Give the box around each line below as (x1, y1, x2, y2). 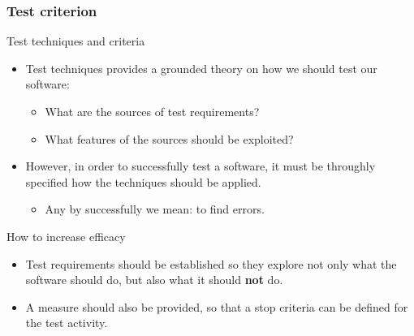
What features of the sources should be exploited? (45, 130, 294, 147)
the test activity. (25, 314, 108, 331)
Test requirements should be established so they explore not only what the (25, 255, 397, 272)
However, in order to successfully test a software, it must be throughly (25, 157, 376, 174)
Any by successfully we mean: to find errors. (45, 200, 265, 218)
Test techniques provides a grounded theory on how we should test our (25, 59, 377, 76)
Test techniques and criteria (6, 32, 145, 50)
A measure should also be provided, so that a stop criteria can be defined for (25, 298, 408, 315)
